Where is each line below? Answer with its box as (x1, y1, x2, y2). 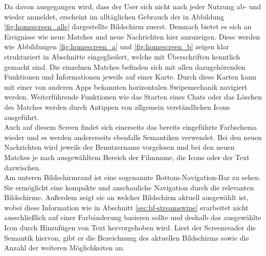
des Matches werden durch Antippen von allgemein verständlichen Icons (4, 101, 230, 112)
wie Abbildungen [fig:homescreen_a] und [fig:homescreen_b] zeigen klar (4, 41, 229, 52)
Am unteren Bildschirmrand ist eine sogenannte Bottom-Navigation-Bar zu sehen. (4, 172, 261, 183)
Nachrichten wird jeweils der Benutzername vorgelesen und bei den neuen (4, 142, 235, 152)
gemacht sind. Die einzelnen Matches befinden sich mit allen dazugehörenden (4, 61, 246, 72)
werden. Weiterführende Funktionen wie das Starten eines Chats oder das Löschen (4, 91, 262, 102)
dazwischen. (4, 162, 41, 172)
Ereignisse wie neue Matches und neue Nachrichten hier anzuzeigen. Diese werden (4, 31, 260, 42)
